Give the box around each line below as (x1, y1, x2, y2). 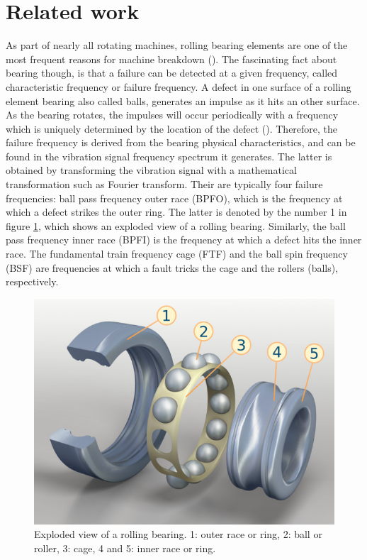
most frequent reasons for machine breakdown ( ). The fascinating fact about (6, 51, 337, 66)
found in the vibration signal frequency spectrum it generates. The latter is (6, 148, 332, 163)
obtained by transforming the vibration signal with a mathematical (6, 163, 297, 177)
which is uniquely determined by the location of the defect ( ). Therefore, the (6, 121, 338, 136)
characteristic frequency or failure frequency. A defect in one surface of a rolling (6, 79, 351, 94)
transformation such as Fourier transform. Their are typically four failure (6, 177, 323, 192)
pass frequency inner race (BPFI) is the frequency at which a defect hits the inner (6, 232, 362, 247)
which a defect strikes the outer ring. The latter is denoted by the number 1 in (6, 204, 347, 219)
